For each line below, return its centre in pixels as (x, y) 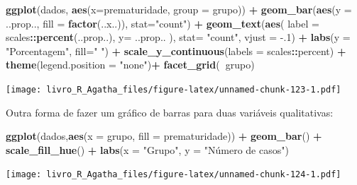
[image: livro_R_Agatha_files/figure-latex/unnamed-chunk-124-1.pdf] (174, 175)
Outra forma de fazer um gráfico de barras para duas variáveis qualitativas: (170, 112)
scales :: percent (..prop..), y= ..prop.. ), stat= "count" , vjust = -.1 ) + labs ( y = (178, 37)
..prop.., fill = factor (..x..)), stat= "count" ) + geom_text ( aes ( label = (163, 23)
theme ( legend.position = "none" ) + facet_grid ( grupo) (130, 65)
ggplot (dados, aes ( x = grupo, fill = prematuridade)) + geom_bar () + (164, 136)
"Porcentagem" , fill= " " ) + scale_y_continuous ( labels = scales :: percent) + (176, 50)
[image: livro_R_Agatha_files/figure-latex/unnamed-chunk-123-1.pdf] (174, 89)
